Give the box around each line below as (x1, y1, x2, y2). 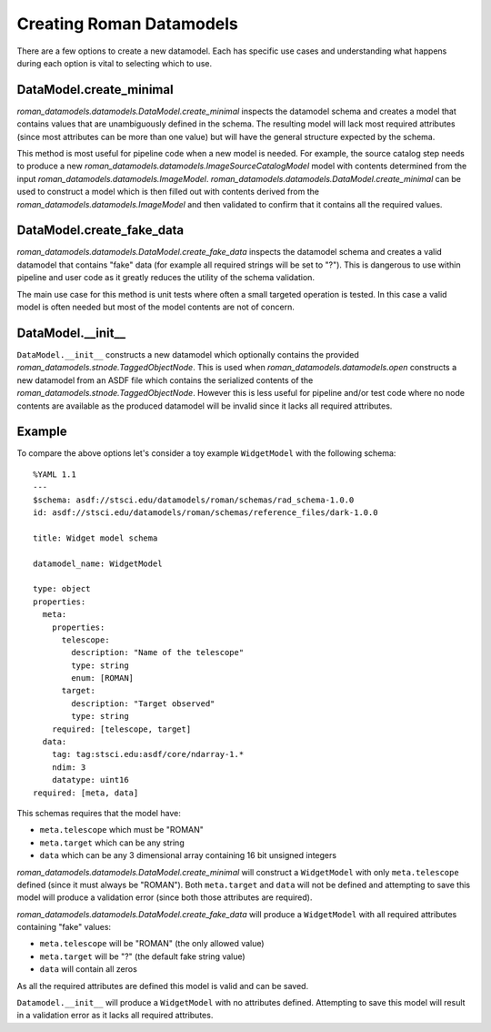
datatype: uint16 (51, 774, 129, 785)
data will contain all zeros (39, 964, 138, 975)
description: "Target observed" (71, 698, 215, 709)
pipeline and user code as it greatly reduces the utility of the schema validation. (16, 272, 316, 283)
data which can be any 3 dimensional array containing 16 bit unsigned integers (39, 850, 336, 861)
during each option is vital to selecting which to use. (16, 57, 213, 68)
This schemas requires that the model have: (16, 807, 181, 818)
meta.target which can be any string (39, 837, 185, 848)
